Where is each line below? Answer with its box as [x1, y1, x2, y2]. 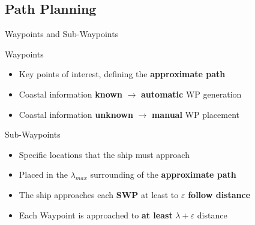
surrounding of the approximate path [90, 168, 236, 181]
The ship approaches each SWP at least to [19, 188, 179, 200]
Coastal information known [19, 87, 122, 100]
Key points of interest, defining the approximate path [19, 68, 226, 80]
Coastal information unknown [19, 108, 133, 120]
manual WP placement [151, 108, 239, 120]
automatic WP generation [141, 87, 242, 100]
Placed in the [19, 168, 68, 181]
